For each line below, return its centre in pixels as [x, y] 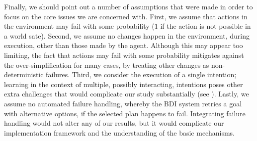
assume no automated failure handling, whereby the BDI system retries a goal [123, 103]
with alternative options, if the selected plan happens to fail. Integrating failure [125, 113]
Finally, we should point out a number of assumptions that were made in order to [128, 6]
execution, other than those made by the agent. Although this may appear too [124, 45]
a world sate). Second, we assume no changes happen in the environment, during [127, 35]
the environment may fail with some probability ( [79, 26]
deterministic [24, 74]
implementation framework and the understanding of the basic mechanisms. [119, 132]
